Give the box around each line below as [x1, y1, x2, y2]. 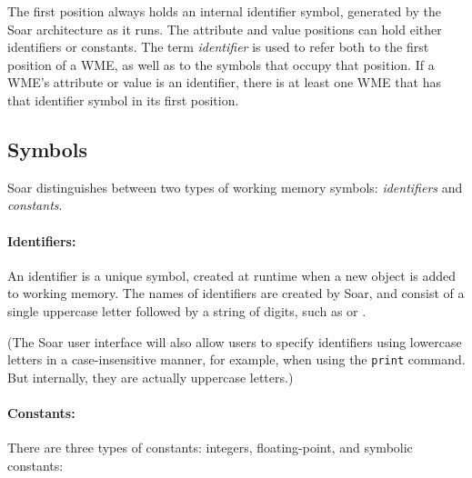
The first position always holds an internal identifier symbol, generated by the [7, 2, 441, 20]
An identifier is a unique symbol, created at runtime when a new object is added [7, 265, 457, 284]
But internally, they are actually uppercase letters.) [7, 367, 294, 386]
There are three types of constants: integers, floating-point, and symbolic [7, 438, 413, 457]
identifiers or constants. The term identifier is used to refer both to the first [7, 37, 429, 56]
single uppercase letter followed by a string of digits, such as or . [7, 301, 367, 320]
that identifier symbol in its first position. [7, 90, 239, 109]
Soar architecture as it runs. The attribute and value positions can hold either [7, 19, 442, 38]
